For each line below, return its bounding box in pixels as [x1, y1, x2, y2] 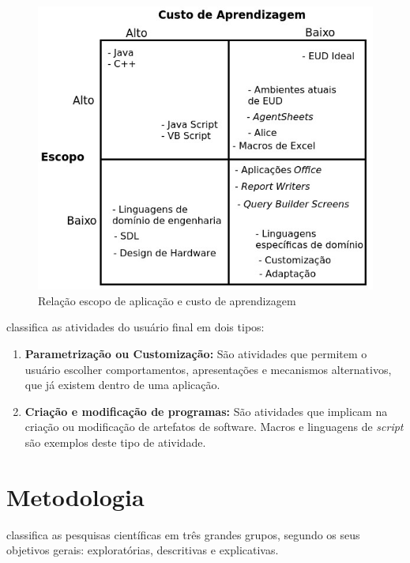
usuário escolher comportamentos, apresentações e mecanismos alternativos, [24, 361, 392, 377]
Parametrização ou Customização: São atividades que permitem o [24, 346, 367, 362]
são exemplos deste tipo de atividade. [24, 434, 206, 451]
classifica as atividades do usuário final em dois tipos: [6, 319, 265, 335]
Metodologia [6, 480, 145, 512]
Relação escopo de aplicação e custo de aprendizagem [38, 292, 296, 308]
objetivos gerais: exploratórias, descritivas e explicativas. [6, 542, 279, 558]
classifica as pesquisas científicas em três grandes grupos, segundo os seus [6, 526, 360, 542]
